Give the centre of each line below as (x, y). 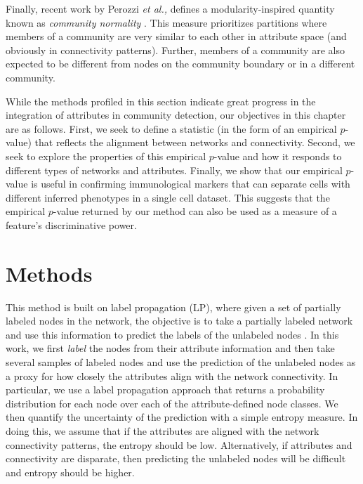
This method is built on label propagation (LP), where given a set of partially (173, 307)
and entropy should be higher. (70, 472)
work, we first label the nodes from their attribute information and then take (170, 348)
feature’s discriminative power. (71, 224)
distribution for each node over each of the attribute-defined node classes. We (172, 403)
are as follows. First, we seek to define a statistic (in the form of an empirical (171, 128)
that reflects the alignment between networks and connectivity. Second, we (195, 142)
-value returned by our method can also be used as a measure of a (195, 211)
